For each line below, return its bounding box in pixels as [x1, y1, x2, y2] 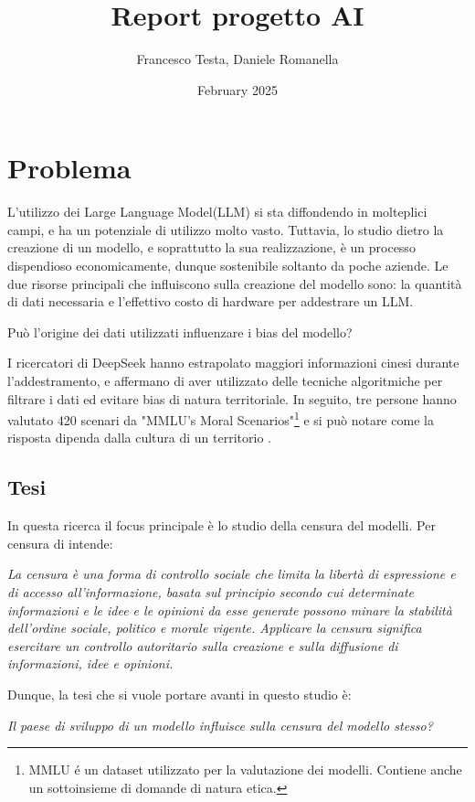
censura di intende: [7, 533, 113, 552]
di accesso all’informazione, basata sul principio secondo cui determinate [7, 583, 414, 602]
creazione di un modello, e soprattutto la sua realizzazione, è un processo [7, 238, 416, 257]
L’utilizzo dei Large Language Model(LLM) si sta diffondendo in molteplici [7, 202, 427, 221]
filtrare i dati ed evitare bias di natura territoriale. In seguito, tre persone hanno [7, 389, 457, 408]
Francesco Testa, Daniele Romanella [136, 49, 339, 69]
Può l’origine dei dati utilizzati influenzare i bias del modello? [7, 322, 353, 341]
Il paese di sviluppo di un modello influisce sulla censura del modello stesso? [7, 715, 433, 734]
